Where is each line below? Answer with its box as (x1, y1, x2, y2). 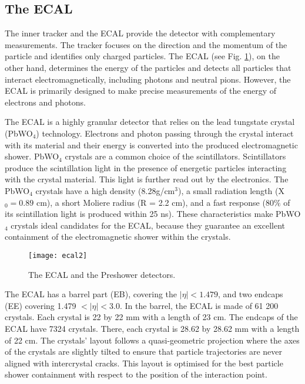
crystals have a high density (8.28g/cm (35, 184, 175, 196)
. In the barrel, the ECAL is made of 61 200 (120, 299, 279, 311)
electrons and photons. (5, 96, 86, 108)
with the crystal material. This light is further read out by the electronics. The (5, 173, 289, 185)
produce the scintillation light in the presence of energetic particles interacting (5, 161, 287, 174)
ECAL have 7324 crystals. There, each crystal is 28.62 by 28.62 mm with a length (5, 322, 300, 334)
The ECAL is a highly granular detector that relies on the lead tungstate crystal (5, 115, 295, 128)
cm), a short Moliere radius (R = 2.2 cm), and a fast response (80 (36, 196, 274, 208)
